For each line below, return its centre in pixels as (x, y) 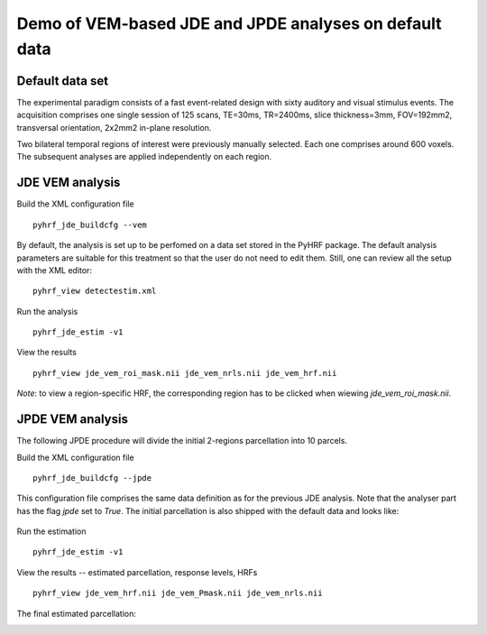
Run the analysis (47, 311)
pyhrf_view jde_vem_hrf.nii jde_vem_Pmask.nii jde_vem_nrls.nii (178, 593)
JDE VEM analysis (69, 183)
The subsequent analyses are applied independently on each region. (144, 157)
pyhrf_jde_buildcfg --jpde (92, 478)
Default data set (62, 81)
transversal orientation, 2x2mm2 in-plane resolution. (114, 127)
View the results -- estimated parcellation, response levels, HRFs (137, 572)
